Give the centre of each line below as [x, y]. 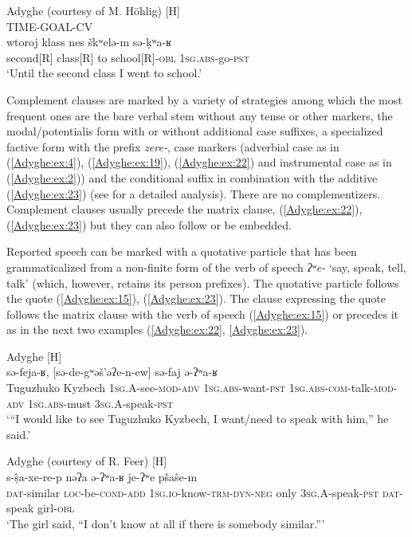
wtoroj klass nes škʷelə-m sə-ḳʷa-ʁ [89, 42]
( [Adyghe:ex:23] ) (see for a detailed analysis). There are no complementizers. [194, 193]
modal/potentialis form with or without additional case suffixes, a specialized [195, 131]
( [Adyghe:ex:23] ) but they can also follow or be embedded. [149, 224]
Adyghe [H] [34, 356]
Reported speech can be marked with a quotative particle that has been [182, 251]
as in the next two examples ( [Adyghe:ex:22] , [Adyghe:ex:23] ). [157, 329]
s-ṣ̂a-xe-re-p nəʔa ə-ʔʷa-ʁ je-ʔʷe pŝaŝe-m [102, 477]
